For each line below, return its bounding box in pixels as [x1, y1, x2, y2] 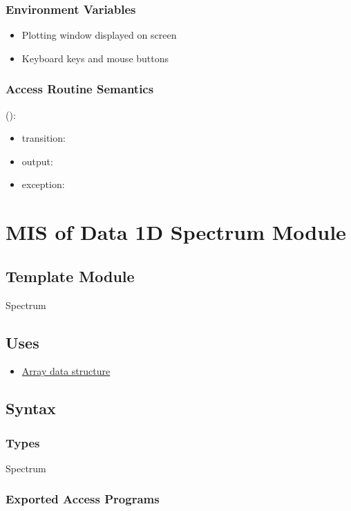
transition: [21, 131, 66, 145]
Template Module [6, 265, 135, 286]
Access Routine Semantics [6, 80, 154, 97]
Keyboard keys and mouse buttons [21, 50, 169, 65]
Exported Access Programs [6, 490, 160, 508]
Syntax [6, 398, 56, 419]
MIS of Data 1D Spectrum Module [6, 218, 346, 246]
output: [21, 154, 53, 168]
